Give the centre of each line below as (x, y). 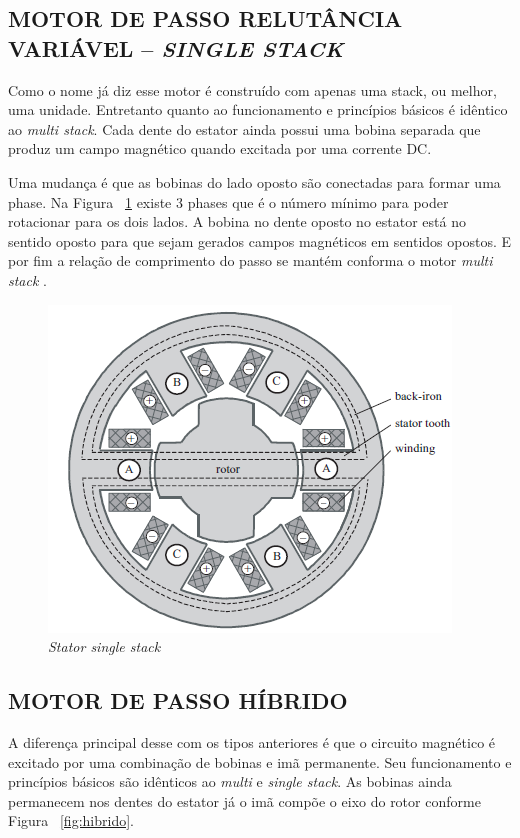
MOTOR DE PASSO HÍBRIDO (178, 700)
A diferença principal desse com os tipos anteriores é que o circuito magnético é (252, 741)
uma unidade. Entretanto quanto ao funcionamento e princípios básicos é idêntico (258, 109)
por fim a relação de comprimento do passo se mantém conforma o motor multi (250, 260)
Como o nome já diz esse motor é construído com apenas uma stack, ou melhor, (252, 89)
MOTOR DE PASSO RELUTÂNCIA (205, 18)
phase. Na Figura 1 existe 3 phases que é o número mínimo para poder (228, 201)
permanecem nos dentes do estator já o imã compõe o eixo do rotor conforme (244, 800)
